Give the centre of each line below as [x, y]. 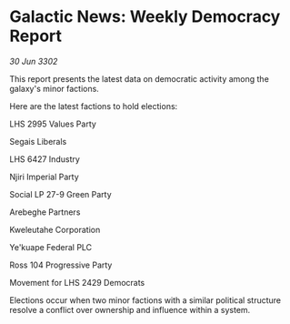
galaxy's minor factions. [55, 88]
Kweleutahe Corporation [55, 229]
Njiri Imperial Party [44, 177]
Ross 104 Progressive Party [61, 265]
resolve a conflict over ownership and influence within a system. [130, 309]
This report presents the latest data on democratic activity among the [140, 78]
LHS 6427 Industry [45, 159]
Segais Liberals [38, 141]
